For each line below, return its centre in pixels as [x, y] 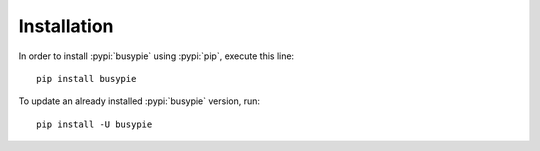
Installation [66, 26]
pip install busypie [86, 78]
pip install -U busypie [94, 124]
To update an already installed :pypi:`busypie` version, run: [139, 101]
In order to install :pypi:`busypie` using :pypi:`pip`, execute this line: [156, 56]
